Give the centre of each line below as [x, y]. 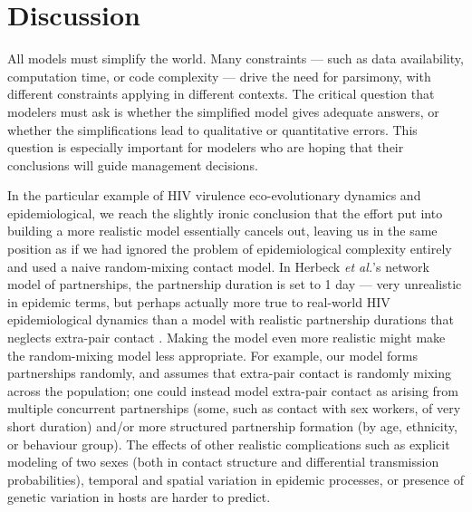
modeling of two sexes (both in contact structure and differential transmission [223, 462]
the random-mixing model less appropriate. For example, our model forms [212, 355]
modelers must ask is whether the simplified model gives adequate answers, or [223, 111]
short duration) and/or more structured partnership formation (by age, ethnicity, [232, 426]
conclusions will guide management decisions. [133, 164]
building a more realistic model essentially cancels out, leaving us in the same [222, 231]
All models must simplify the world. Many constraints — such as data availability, [236, 58]
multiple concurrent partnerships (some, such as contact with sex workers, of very [234, 408]
